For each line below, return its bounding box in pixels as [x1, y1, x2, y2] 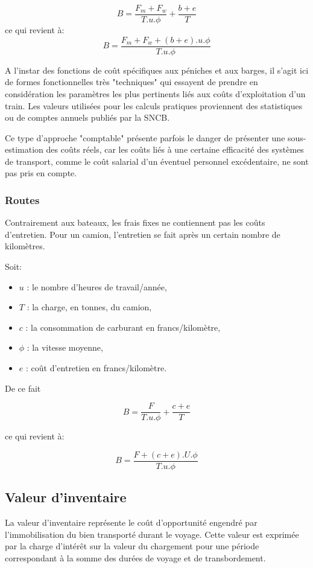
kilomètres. [5, 240, 45, 252]
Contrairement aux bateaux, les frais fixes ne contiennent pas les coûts [5, 216, 265, 229]
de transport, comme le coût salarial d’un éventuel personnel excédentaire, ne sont [5, 155, 309, 167]
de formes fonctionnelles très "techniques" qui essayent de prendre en [5, 75, 258, 88]
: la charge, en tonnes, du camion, [27, 301, 152, 313]
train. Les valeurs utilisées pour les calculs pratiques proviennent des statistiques [5, 99, 303, 112]
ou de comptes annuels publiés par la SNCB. [5, 111, 170, 124]
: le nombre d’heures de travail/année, [27, 280, 167, 293]
